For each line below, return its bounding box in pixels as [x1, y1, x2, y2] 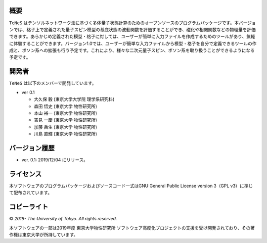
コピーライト [9, 203, 48, 211]
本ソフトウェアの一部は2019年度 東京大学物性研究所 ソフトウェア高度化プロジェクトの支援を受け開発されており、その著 [9, 225, 255, 231]
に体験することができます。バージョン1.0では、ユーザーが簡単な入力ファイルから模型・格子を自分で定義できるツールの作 [9, 40, 257, 47]
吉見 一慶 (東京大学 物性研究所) [34, 117, 97, 123]
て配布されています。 [9, 190, 52, 195]
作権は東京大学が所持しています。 [9, 232, 79, 238]
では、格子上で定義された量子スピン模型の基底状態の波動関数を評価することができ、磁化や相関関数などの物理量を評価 [13, 26, 256, 32]
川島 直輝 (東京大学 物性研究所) [34, 131, 97, 137]
